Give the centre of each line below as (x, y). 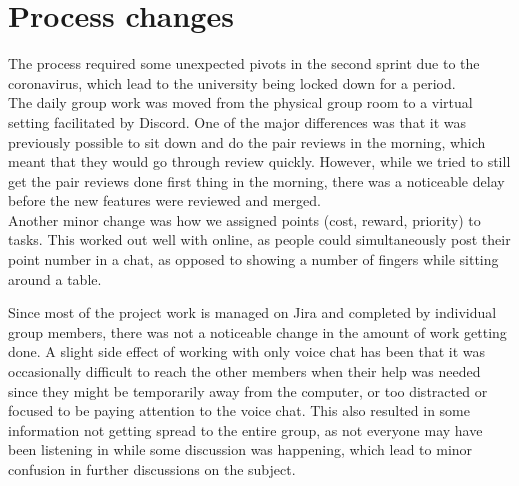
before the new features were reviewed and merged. (164, 200)
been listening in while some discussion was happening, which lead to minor (240, 449)
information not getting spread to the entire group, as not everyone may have (245, 429)
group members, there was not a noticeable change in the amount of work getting (257, 331)
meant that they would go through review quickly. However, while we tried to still (259, 161)
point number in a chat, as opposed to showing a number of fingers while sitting (253, 259)
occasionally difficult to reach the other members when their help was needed (244, 371)
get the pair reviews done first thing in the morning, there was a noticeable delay (256, 180)
